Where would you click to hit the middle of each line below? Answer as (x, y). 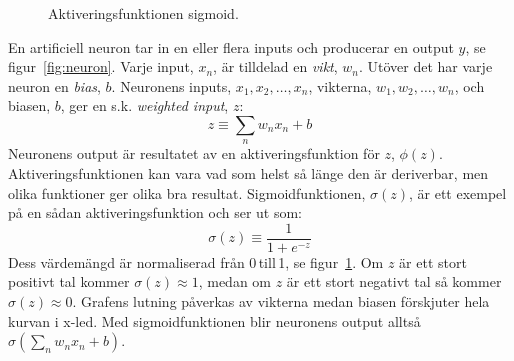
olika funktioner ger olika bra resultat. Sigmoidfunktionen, (187, 192)
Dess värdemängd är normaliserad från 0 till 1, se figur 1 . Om (196, 261)
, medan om (235, 281)
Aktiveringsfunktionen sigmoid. (143, 13)
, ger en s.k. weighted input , (144, 105)
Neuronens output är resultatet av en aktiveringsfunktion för (194, 153)
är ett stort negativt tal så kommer (394, 281)
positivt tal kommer (69, 281)
